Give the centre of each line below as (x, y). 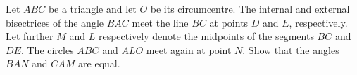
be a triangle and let (92, 8)
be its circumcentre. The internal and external (250, 8)
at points (229, 22)
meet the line (160, 22)
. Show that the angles (291, 49)
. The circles (47, 49)
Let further (30, 36)
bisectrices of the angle (55, 22)
